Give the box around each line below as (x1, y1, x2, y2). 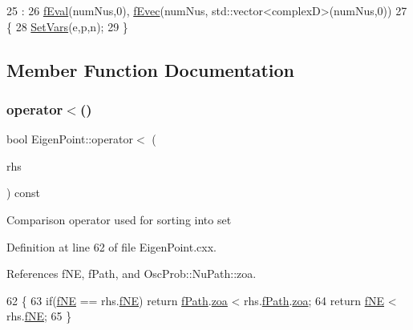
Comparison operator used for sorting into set (6, 211, 232, 227)
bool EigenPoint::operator (6, 131, 134, 147)
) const (6, 184, 41, 201)
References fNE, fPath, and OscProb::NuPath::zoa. (6, 265, 257, 282)
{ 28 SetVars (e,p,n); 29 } (6, 18, 128, 34)
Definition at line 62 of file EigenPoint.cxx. (6, 238, 217, 255)
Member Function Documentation (6, 57, 295, 82)
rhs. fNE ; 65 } (6, 308, 72, 324)
